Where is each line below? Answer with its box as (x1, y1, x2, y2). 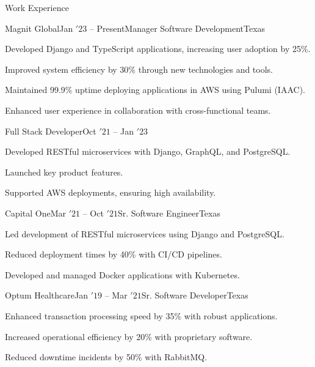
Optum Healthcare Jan (5, 289, 88, 302)
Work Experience (5, 1, 69, 13)
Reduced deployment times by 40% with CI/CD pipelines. (5, 248, 222, 261)
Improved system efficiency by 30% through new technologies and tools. (5, 62, 273, 75)
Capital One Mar (5, 206, 67, 219)
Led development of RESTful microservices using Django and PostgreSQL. (5, 227, 284, 240)
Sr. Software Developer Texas (141, 289, 248, 302)
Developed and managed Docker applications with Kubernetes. (5, 268, 240, 281)
